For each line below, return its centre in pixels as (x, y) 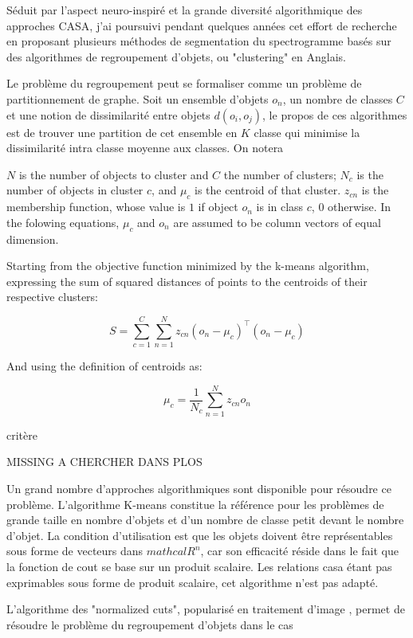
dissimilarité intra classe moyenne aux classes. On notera (145, 148)
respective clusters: (53, 297)
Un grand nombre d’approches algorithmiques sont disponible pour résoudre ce (199, 488)
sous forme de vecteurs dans (75, 551)
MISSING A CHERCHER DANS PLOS (104, 462)
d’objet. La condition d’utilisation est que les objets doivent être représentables (200, 535)
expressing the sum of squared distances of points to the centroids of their (187, 281)
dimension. (33, 239)
